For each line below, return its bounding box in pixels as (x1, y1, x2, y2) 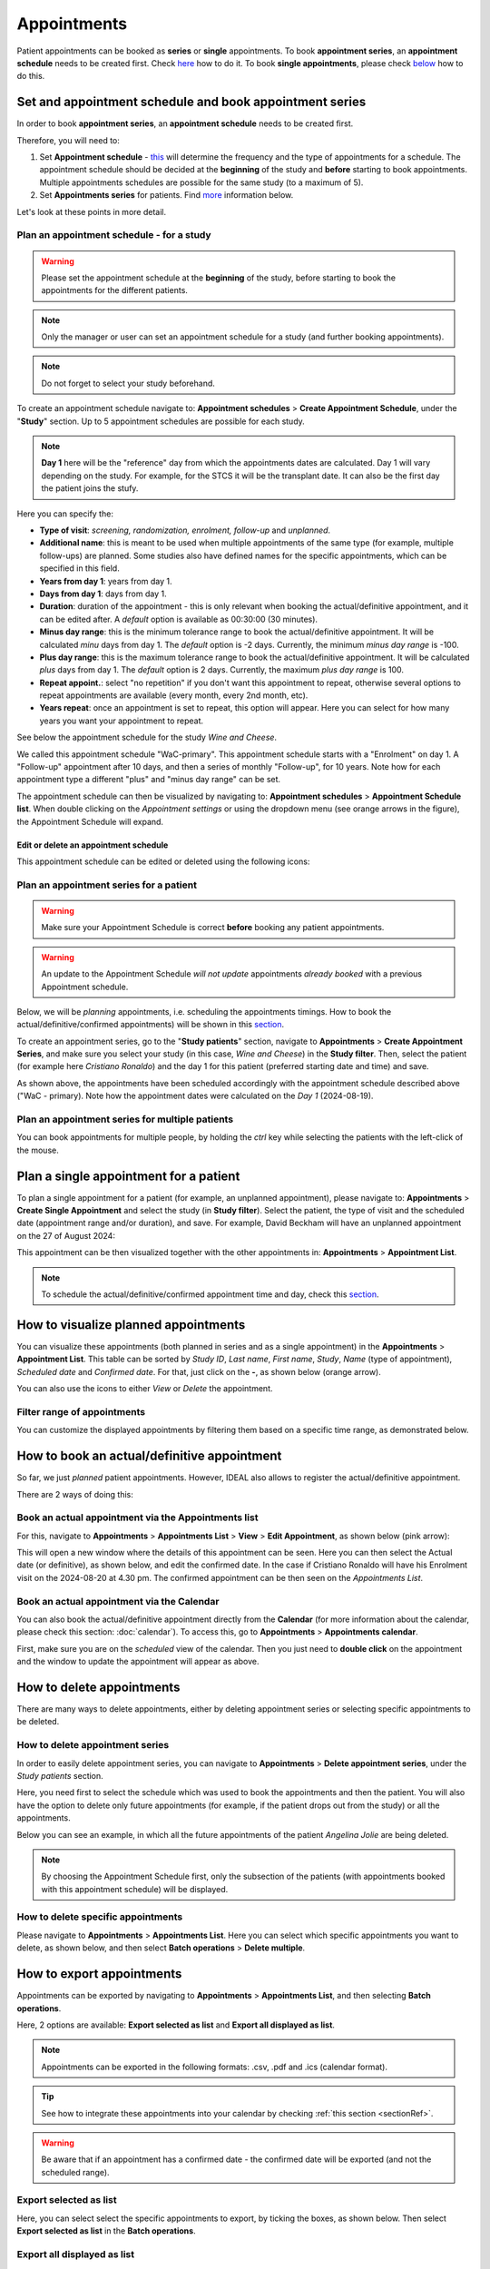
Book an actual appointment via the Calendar (16, 1595, 220, 1607)
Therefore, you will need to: (16, 134, 120, 145)
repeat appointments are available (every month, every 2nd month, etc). (39, 690, 309, 701)
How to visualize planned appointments (16, 1317, 246, 1332)
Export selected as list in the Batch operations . (16, 2225, 196, 2236)
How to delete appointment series (16, 1739, 170, 1752)
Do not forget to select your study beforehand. (41, 378, 215, 388)
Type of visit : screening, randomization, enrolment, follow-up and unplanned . (39, 525, 331, 535)
